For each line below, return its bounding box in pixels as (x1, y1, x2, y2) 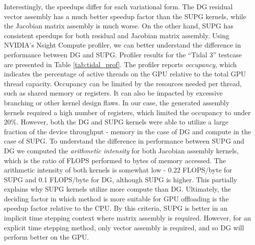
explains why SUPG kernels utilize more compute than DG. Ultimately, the (4, 184, 231, 194)
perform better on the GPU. (4, 232, 89, 242)
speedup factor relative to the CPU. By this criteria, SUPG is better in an (4, 203, 228, 213)
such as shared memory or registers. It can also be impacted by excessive (4, 88, 223, 98)
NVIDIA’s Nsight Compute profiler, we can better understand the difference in (4, 40, 241, 50)
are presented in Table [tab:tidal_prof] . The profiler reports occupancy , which (4, 59, 237, 69)
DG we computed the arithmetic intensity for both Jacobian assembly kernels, (4, 145, 239, 155)
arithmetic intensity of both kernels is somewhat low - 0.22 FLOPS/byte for (4, 165, 232, 175)
